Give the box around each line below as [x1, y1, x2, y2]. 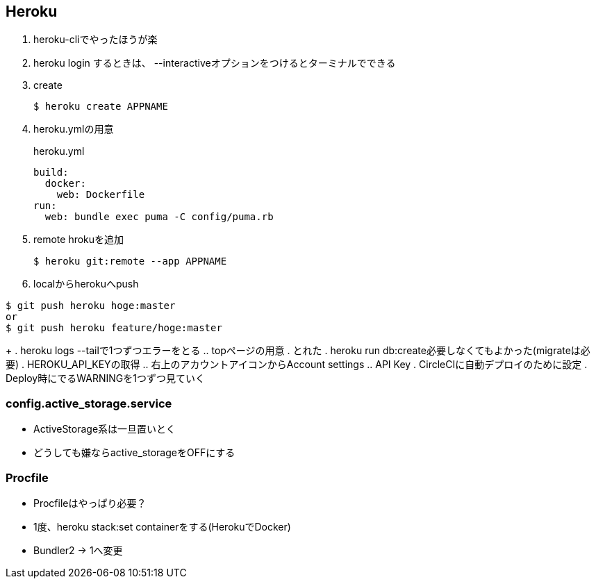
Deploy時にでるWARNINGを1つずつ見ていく [6, 372, 205, 385]
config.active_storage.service [6, 396, 172, 410]
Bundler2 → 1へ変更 [33, 544, 123, 556]
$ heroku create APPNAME [33, 101, 168, 112]
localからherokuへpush [33, 278, 139, 290]
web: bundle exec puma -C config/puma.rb [44, 211, 274, 223]
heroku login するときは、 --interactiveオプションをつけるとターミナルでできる [33, 57, 396, 69]
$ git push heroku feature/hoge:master [6, 322, 222, 334]
